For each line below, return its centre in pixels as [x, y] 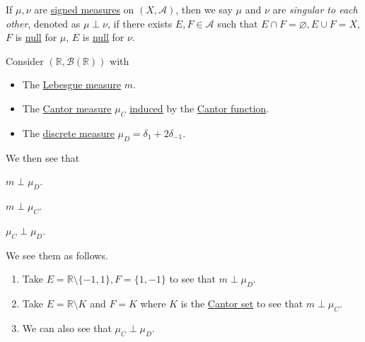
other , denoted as [43, 23]
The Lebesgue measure [71, 84]
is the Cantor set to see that [242, 303]
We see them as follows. [57, 255]
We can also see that [67, 328]
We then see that [43, 157]
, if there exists [140, 23]
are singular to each [315, 9]
